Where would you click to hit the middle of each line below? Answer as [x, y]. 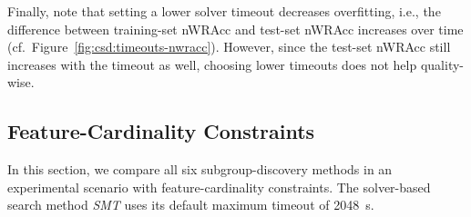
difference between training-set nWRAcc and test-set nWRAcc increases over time [235, 29]
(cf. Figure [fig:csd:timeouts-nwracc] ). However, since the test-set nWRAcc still [229, 47]
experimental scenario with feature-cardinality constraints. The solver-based [219, 187]
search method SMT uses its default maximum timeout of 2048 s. [191, 205]
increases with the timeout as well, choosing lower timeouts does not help [212, 64]
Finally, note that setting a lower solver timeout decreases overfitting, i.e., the [224, 11]
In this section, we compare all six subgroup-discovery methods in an [200, 169]
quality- [442, 64]
